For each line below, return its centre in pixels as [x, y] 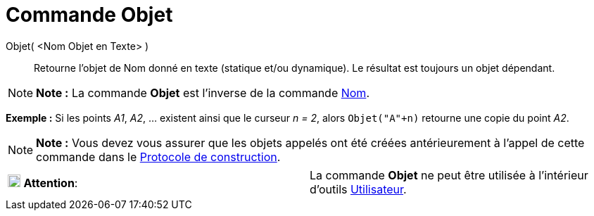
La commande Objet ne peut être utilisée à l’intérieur [449, 175]
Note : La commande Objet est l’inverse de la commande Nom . [203, 93]
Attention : [51, 183]
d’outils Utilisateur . [358, 189]
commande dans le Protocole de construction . [158, 157]
